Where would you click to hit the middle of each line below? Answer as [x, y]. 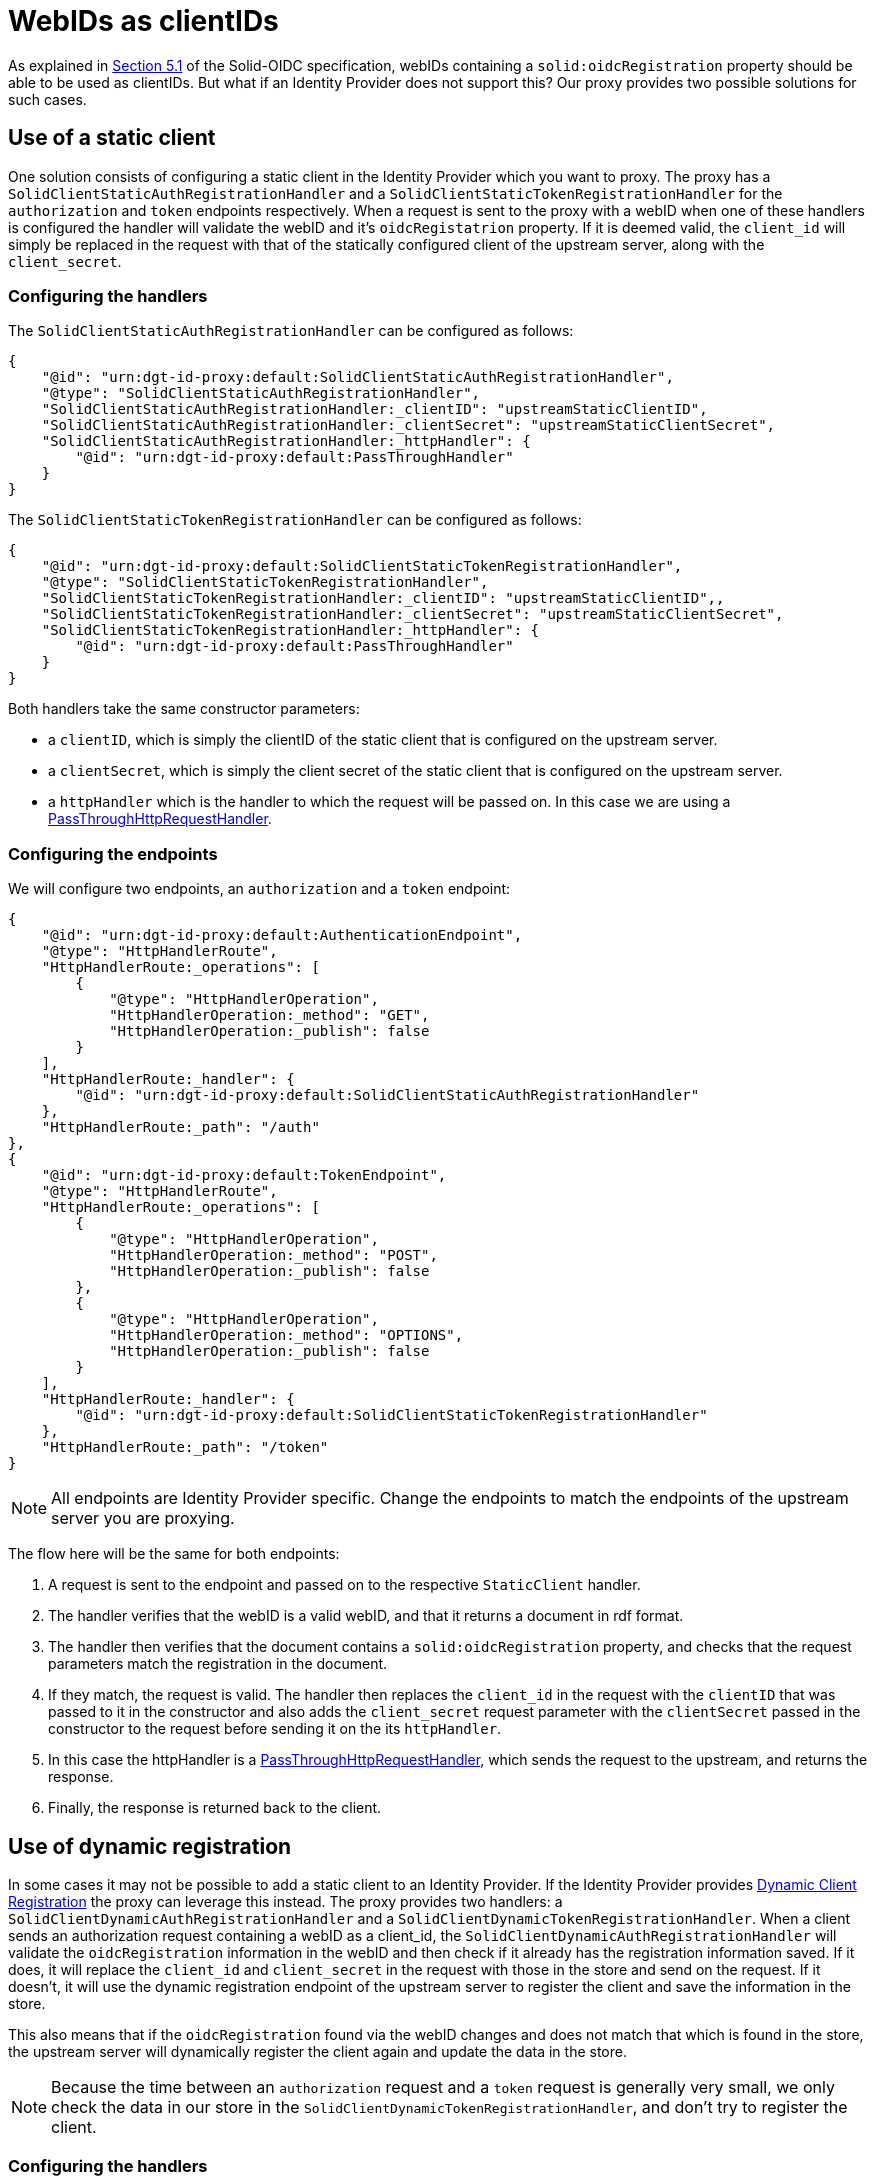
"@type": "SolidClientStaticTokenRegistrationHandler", [265, 582]
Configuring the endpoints [113, 853]
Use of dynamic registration [150, 1846]
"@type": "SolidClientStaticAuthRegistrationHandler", [261, 393]
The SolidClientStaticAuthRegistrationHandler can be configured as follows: [291, 331]
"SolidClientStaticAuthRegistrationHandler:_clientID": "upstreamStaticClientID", [374, 409]
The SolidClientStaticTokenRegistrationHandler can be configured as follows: [295, 520]
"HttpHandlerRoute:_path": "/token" [185, 1447]
